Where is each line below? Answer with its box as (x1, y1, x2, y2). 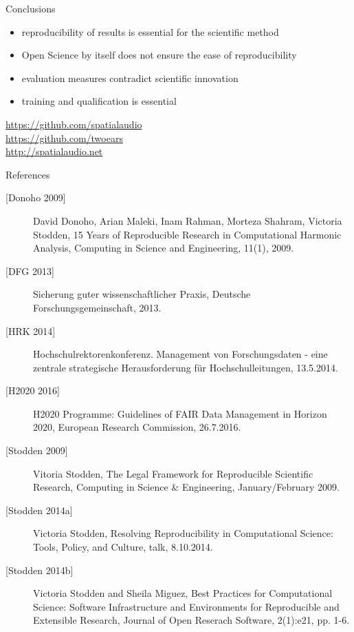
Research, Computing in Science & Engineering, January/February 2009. (33, 480, 340, 494)
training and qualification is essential (21, 94, 177, 108)
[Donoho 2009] (5, 190, 66, 205)
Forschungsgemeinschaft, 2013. (33, 300, 162, 314)
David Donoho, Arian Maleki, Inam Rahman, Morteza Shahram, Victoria (33, 213, 342, 227)
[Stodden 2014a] (5, 502, 73, 517)
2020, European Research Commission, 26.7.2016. (33, 420, 241, 434)
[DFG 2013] (5, 263, 54, 278)
